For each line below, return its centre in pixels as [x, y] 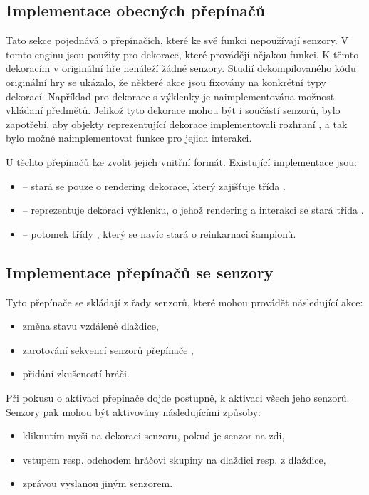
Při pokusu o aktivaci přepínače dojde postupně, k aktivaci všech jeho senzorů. [178, 397]
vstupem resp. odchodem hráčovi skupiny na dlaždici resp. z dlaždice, [174, 459]
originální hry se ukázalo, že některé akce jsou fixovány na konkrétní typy [166, 82]
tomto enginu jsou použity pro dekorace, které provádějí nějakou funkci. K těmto [182, 54]
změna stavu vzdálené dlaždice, [90, 326]
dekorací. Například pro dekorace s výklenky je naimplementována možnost [170, 96]
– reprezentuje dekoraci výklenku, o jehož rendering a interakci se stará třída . [193, 210]
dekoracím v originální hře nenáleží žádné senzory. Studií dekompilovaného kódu [181, 68]
